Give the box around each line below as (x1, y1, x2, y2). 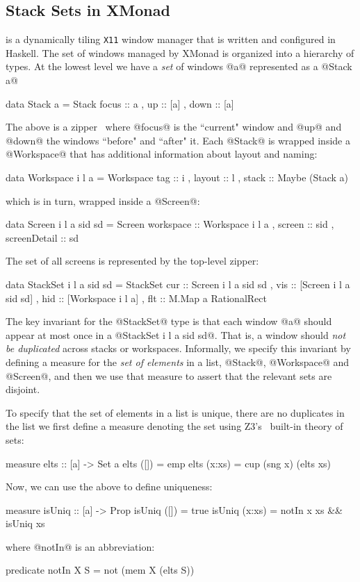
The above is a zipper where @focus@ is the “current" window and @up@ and (6, 119, 342, 134)
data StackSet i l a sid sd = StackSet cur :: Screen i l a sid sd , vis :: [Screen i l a (6, 276, 350, 291)
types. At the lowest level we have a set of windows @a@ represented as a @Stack (6, 59, 352, 74)
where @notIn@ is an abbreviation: (6, 539, 155, 554)
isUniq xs (6, 516, 45, 531)
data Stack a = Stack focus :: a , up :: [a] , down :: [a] (6, 96, 234, 110)
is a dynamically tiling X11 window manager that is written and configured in (6, 32, 336, 47)
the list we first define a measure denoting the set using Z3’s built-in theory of (6, 419, 343, 433)
